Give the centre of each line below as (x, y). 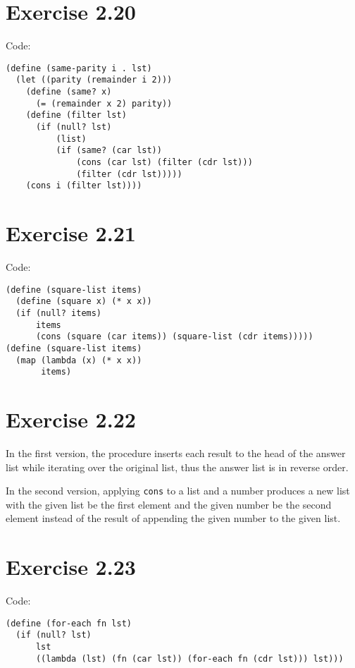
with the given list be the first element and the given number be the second (169, 504)
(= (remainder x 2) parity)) (104, 103)
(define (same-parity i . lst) (79, 68)
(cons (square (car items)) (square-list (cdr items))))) (174, 337)
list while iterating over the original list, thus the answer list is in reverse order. (177, 467)
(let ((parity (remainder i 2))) (94, 80)
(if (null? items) (59, 313)
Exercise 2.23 (71, 567)
